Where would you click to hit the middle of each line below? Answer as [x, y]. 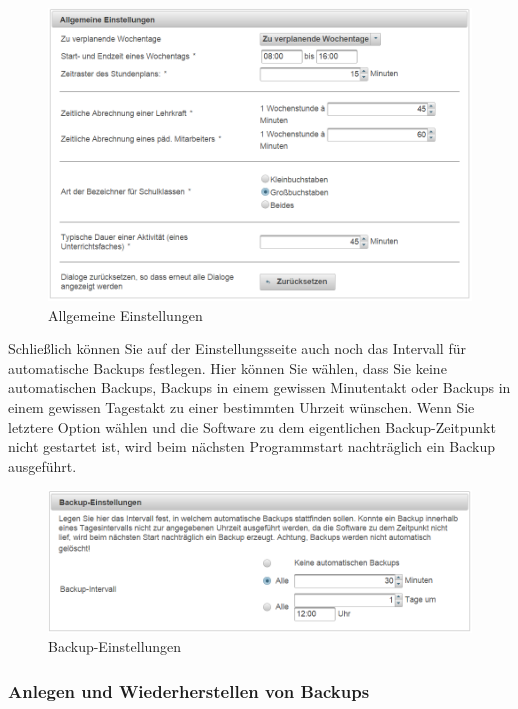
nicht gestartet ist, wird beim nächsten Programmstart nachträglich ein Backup [252, 446]
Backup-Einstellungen [115, 646]
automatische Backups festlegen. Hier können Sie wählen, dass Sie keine [227, 367]
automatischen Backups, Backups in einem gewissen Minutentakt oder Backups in [259, 387]
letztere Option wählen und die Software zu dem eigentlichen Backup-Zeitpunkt [252, 426]
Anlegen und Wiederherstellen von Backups [189, 690]
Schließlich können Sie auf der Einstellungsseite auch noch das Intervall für [237, 348]
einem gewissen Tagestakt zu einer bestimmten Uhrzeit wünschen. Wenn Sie [241, 406]
